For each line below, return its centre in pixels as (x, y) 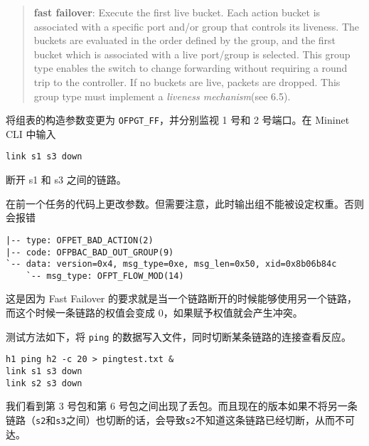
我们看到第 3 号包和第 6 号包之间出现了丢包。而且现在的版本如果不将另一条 (182, 406)
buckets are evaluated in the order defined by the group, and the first (185, 40)
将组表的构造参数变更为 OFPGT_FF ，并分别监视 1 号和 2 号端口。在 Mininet (178, 120)
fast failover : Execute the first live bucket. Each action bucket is (177, 12)
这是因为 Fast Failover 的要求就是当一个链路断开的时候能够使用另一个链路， (182, 298)
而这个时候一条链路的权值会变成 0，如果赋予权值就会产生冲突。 (154, 313)
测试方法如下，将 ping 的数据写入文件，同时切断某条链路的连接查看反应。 (178, 336)
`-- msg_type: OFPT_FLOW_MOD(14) (105, 276)
